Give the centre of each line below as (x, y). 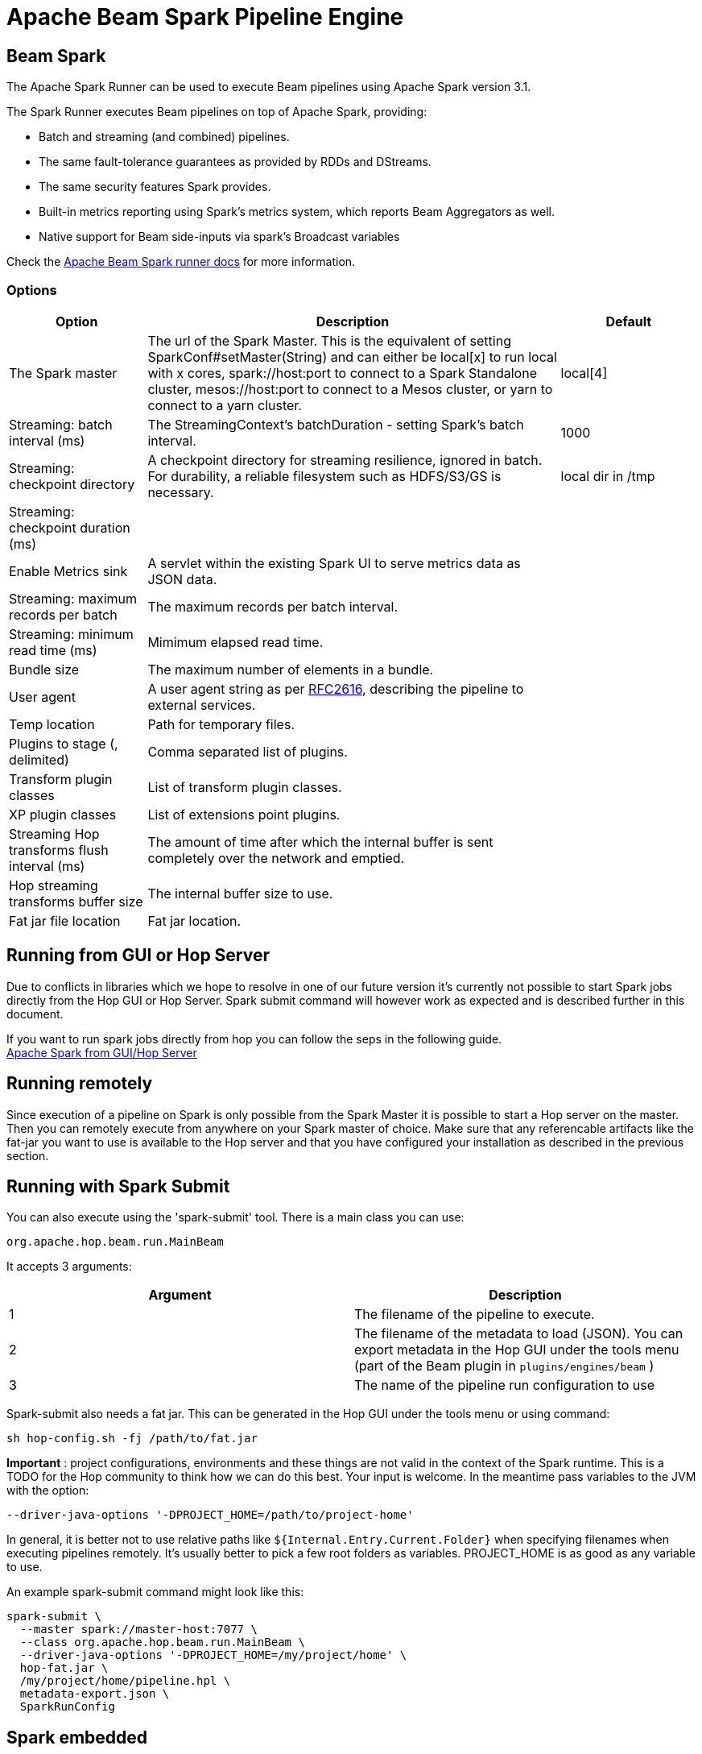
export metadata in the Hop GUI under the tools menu (517, 1350)
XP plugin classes (63, 814)
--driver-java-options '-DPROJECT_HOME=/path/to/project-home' (210, 1515)
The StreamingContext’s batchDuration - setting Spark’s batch (336, 424)
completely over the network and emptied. (276, 858)
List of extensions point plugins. (244, 814)
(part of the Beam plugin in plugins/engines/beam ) (504, 1366)
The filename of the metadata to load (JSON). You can (519, 1334)
